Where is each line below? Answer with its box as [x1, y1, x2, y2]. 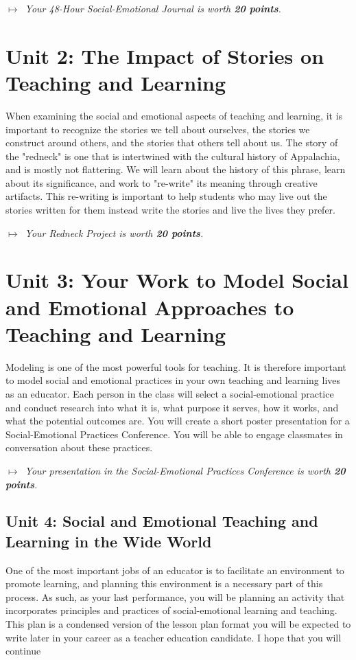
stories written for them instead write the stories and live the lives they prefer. [5, 203, 335, 217]
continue [5, 644, 41, 658]
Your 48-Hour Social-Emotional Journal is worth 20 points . [25, 1, 281, 15]
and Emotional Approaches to [5, 293, 294, 321]
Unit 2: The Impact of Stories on [5, 41, 324, 69]
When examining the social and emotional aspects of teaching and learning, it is [5, 108, 343, 122]
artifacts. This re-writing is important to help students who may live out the [5, 189, 327, 203]
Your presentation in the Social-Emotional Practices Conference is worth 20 [25, 463, 346, 477]
